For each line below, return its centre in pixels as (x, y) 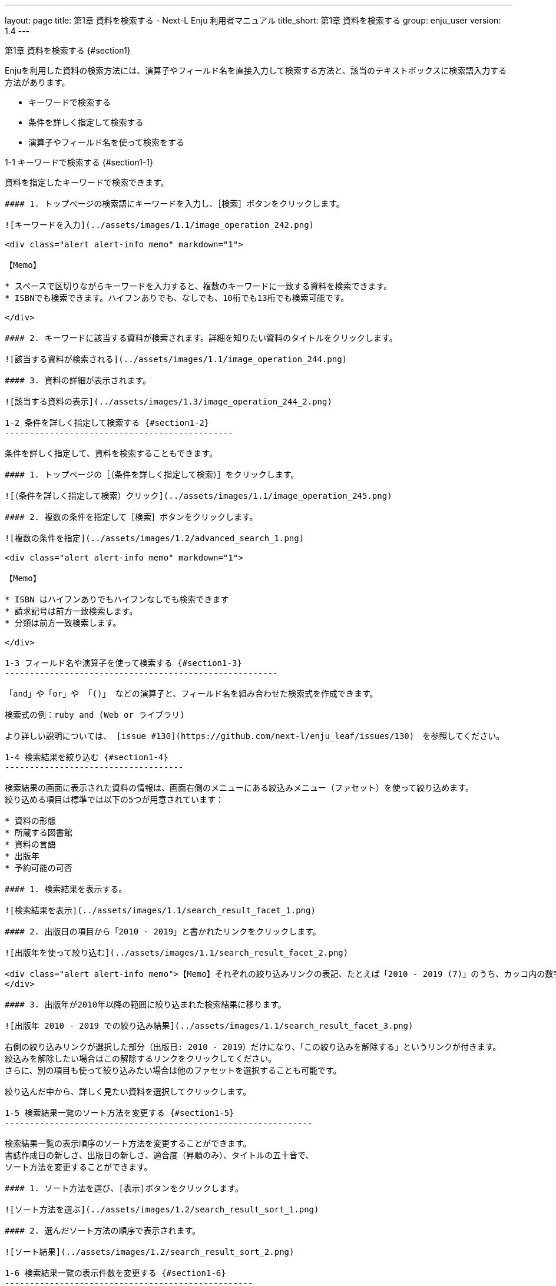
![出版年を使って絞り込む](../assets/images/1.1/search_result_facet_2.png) (177, 953)
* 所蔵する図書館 (39, 833)
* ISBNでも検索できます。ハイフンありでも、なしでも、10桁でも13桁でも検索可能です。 (177, 298)
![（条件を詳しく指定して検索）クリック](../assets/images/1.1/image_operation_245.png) (198, 496)
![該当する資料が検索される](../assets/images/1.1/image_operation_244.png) (176, 359)
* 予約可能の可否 (39, 868)
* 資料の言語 (30, 844)
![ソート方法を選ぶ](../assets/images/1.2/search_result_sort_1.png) (162, 1209)
